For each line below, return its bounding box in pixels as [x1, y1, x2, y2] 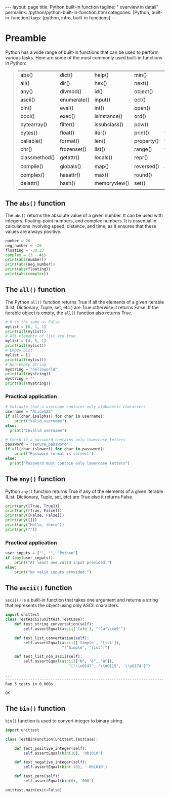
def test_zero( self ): [14, 774, 60, 779]
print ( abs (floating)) [5, 267, 51, 272]
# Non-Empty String [5, 362, 47, 367]
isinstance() [94, 113, 123, 120]
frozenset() [60, 146, 87, 153]
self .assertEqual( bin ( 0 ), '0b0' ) [23, 778, 94, 784]
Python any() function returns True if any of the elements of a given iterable [5, 488, 163, 494]
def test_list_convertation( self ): [14, 636, 90, 641]
